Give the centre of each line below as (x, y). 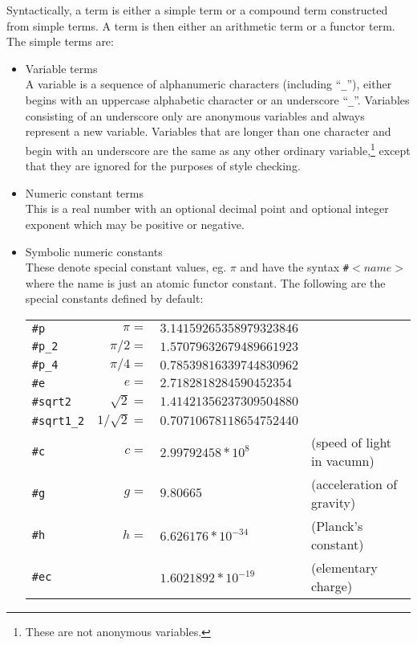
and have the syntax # (295, 267)
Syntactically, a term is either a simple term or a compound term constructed (197, 10)
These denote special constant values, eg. (126, 267)
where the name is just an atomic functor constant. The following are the (205, 282)
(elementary (344, 567)
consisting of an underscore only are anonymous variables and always (195, 115)
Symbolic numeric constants (94, 251)
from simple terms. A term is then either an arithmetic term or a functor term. (201, 25)
